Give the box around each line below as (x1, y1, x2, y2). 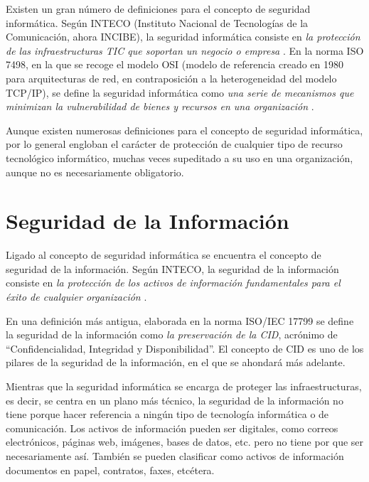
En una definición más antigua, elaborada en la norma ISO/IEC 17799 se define (6, 313, 354, 328)
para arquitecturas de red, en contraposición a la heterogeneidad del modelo (6, 70, 337, 85)
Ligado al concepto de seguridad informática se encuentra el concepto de (6, 247, 321, 262)
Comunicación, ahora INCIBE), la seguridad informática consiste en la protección (6, 29, 360, 44)
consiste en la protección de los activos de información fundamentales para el (6, 275, 341, 290)
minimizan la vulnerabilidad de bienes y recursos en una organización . (6, 99, 314, 114)
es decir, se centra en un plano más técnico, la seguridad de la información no (6, 392, 343, 407)
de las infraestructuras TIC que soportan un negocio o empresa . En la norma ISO (6, 43, 364, 58)
